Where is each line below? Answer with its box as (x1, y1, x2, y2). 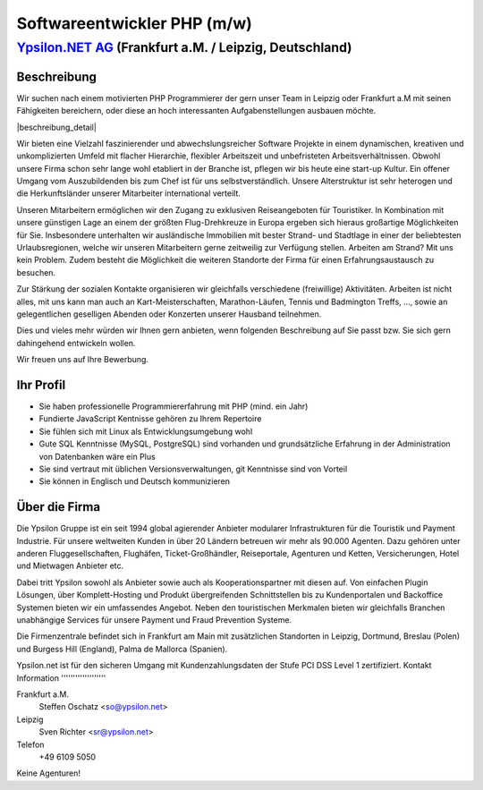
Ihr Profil (16, 377, 66, 393)
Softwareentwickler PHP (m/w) (16, 13, 252, 33)
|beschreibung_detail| (16, 122, 97, 132)
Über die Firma (16, 499, 101, 514)
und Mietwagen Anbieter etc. (16, 560, 124, 572)
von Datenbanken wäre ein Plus (38, 451, 156, 462)
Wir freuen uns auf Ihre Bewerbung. (16, 354, 149, 365)
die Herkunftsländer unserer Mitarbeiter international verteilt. (16, 188, 241, 199)
